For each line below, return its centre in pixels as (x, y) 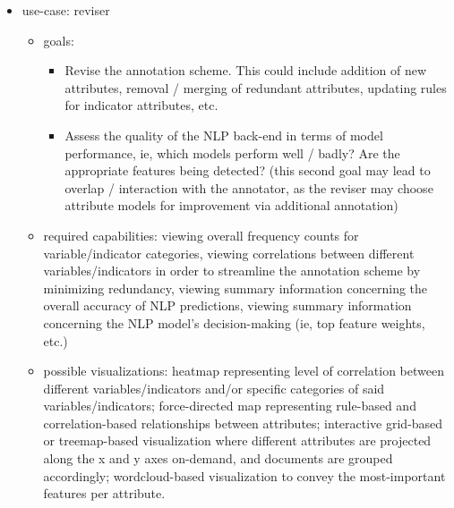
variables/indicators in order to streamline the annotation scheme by (232, 271)
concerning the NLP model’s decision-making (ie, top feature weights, (234, 322)
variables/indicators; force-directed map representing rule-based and (230, 406)
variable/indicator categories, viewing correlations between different (229, 253)
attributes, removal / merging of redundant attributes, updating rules (256, 87)
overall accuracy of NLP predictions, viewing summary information (227, 305)
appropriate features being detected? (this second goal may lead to (248, 170)
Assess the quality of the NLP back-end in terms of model (224, 135)
